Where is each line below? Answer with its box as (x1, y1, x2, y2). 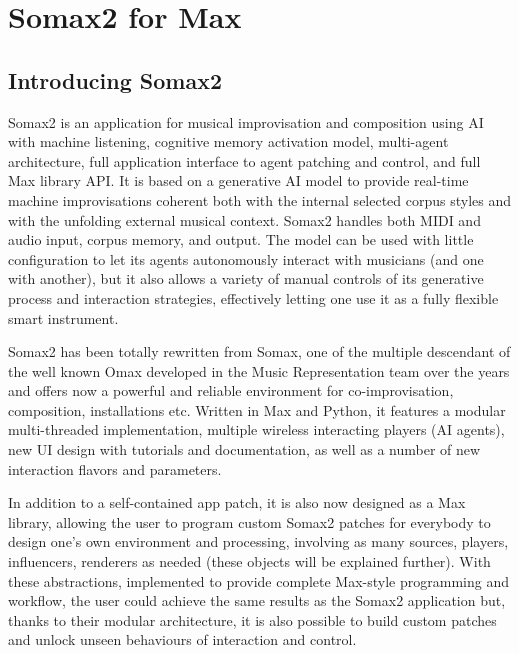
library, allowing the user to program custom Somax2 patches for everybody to (8, 511, 491, 532)
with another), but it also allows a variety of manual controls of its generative (8, 268, 484, 289)
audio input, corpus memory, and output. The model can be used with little (8, 229, 474, 250)
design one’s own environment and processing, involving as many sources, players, (8, 531, 509, 552)
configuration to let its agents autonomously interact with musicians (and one (8, 248, 484, 269)
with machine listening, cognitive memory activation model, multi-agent (8, 131, 449, 152)
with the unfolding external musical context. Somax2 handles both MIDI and (8, 209, 481, 230)
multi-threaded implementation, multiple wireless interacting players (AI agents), (8, 419, 505, 440)
